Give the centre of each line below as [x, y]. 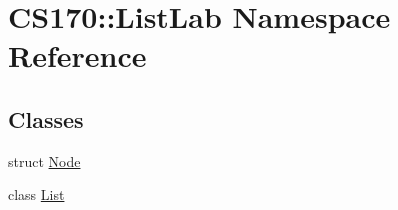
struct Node [44, 160]
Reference [77, 55]
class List [36, 194]
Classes [46, 118]
